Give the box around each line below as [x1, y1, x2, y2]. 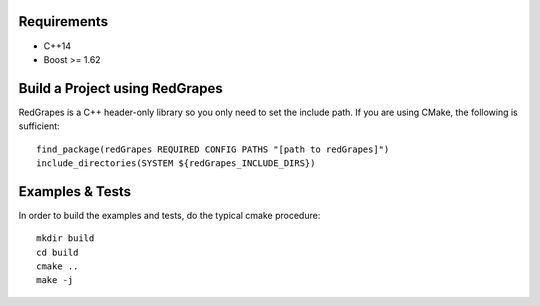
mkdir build [36, 233, 95, 244]
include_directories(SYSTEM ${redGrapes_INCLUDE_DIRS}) [36, 157, 316, 169]
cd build [36, 246, 79, 258]
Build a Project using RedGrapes [18, 80, 224, 97]
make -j [36, 275, 74, 286]
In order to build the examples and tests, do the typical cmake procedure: [18, 209, 321, 221]
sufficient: [18, 120, 60, 132]
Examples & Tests [18, 183, 132, 200]
